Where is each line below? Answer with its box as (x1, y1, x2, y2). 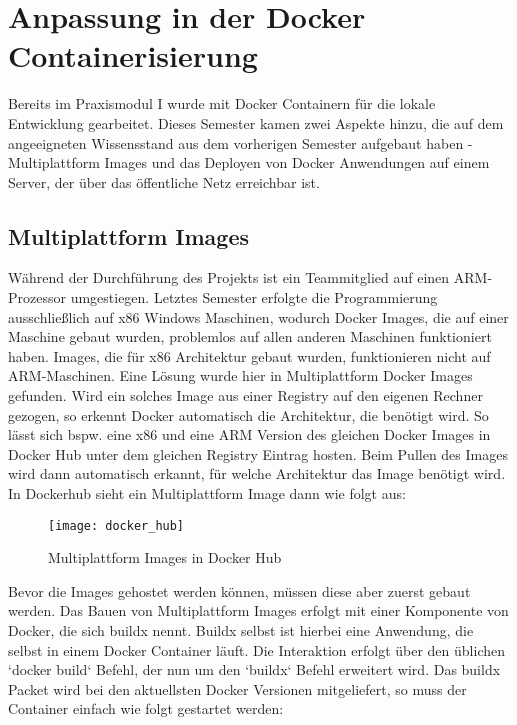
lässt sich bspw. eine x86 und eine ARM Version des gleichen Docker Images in (8, 424, 491, 445)
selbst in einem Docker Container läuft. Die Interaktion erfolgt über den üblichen (8, 639, 505, 660)
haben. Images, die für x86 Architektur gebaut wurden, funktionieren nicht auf (8, 345, 491, 366)
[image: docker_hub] (48, 518, 185, 533)
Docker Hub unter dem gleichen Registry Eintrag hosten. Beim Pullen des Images (8, 443, 508, 464)
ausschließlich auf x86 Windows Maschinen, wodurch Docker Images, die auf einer (8, 306, 509, 327)
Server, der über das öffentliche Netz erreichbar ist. (8, 171, 320, 192)
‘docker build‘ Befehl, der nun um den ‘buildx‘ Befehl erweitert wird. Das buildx (8, 659, 501, 680)
